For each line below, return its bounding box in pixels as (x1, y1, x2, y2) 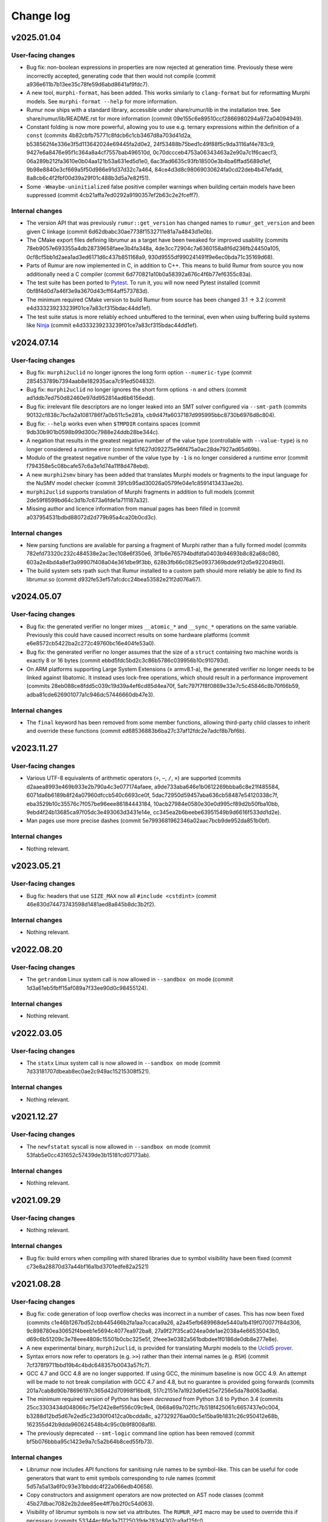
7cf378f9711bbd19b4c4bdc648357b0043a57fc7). (26, 1361, 151, 1369)
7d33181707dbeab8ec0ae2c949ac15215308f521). (26, 1068, 151, 1075)
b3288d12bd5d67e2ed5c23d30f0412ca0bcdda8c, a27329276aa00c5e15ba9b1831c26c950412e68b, (26, 1412, 279, 1420)
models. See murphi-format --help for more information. (26, 97, 178, 105)
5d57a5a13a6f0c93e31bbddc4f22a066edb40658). (26, 1482, 154, 1490)
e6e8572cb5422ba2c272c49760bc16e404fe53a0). (26, 640, 156, 647)
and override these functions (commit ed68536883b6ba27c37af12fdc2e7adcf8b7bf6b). (26, 728, 247, 735)
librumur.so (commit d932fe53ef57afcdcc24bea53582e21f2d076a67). (26, 575, 202, 583)
